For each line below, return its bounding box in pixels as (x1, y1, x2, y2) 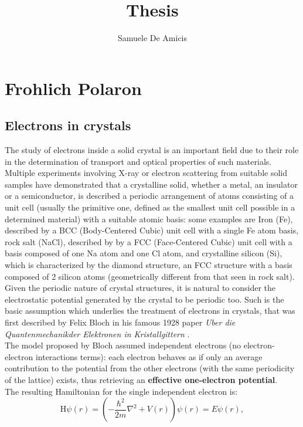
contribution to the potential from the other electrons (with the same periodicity (5, 362, 295, 374)
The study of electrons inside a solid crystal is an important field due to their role (5, 144, 299, 156)
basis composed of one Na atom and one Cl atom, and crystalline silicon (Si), (5, 247, 282, 259)
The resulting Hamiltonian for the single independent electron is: (5, 385, 238, 397)
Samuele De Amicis (117, 32, 188, 44)
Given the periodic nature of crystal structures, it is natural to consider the (5, 282, 275, 294)
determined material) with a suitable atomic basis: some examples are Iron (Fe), (5, 212, 293, 225)
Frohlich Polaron (5, 76, 142, 100)
